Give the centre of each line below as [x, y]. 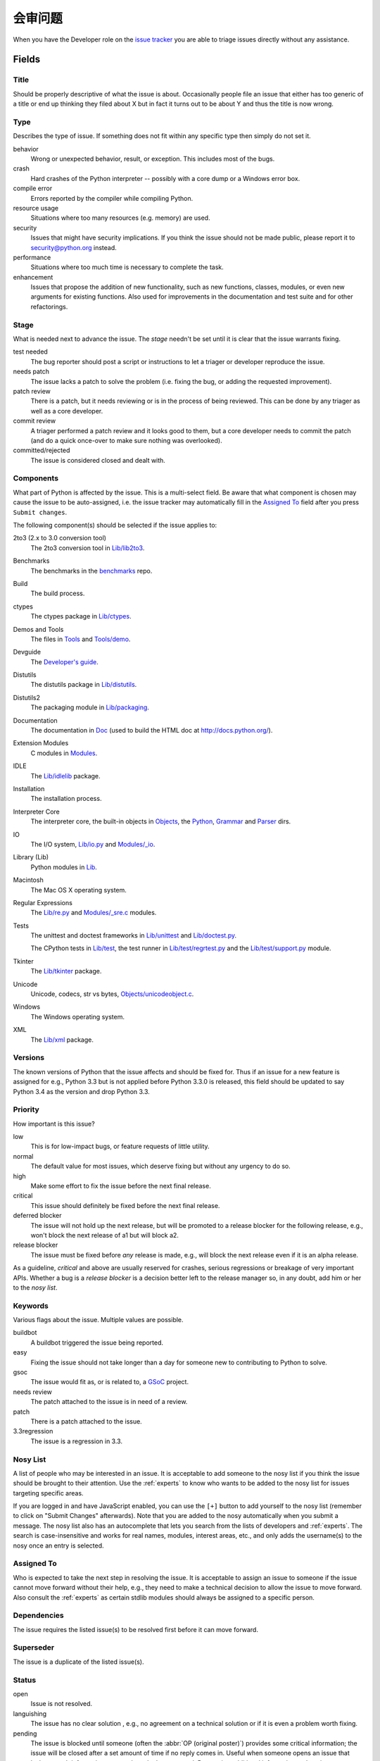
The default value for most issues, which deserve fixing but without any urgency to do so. [161, 1166]
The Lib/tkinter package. [66, 971]
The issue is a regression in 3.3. [77, 1441]
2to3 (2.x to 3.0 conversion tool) [60, 538]
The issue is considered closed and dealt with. [98, 460]
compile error [33, 188]
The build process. [58, 593]
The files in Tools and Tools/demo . [81, 639]
